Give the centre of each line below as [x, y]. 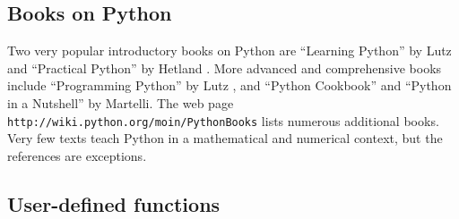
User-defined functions [114, 203]
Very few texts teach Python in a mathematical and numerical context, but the [225, 138]
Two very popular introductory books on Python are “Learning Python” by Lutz [229, 51]
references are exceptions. [77, 155]
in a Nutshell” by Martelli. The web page [121, 102]
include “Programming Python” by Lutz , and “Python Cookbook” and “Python [229, 85]
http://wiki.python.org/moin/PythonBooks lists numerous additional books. [223, 120]
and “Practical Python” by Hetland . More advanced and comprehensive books [225, 67]
